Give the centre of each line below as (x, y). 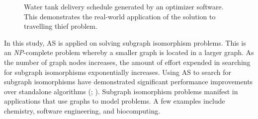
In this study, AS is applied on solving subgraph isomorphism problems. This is (125, 42)
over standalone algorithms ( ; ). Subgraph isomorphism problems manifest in (121, 91)
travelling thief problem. (61, 26)
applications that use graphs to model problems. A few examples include (115, 101)
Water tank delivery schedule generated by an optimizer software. (124, 6)
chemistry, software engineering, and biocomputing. (82, 110)
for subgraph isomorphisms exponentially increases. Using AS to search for (118, 72)
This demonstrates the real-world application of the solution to (120, 16)
